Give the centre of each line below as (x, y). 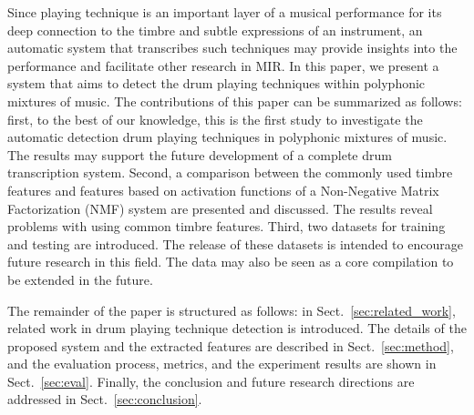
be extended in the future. (80, 279)
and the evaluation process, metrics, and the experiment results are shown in (222, 364)
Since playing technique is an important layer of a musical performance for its (225, 12)
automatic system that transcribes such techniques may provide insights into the (232, 48)
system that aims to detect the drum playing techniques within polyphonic (216, 83)
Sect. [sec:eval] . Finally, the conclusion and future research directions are (211, 381)
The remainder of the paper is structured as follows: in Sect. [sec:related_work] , (232, 310)
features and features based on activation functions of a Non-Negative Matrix (223, 190)
